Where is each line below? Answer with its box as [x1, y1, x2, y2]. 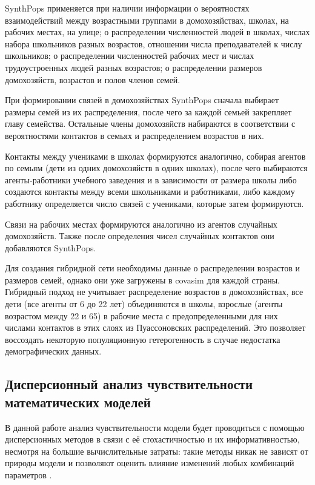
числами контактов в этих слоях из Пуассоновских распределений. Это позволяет [5, 321, 306, 334]
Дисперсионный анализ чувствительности [5, 375, 253, 393]
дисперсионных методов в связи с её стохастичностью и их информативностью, [5, 433, 300, 446]
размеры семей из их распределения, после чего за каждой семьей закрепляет [5, 105, 292, 118]
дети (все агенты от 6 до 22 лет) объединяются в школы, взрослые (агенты [5, 297, 283, 310]
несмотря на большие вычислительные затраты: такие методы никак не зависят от [5, 444, 308, 457]
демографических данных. [5, 345, 102, 358]
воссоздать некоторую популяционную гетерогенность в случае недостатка [5, 333, 280, 345]
